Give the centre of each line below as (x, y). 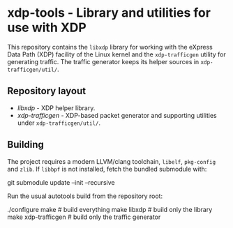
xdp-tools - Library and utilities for (109, 13)
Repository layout (46, 91)
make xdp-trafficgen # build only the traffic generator (84, 217)
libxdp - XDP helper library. (56, 108)
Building (25, 145)
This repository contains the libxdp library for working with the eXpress (110, 47)
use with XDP (47, 28)
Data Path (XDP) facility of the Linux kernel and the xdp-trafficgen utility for (117, 54)
